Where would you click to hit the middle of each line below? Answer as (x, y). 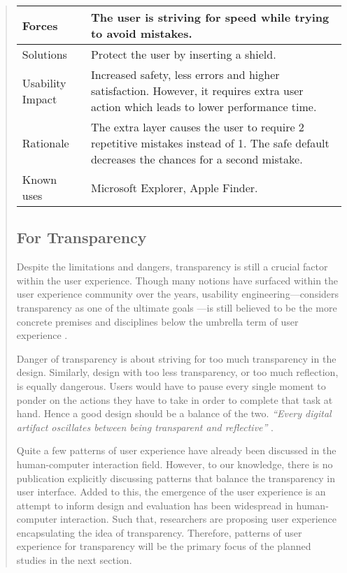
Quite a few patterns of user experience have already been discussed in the (176, 450)
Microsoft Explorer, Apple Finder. (174, 187)
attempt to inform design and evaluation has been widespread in (155, 505)
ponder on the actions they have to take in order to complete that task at (175, 399)
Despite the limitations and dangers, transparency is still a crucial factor (172, 267)
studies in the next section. (74, 560)
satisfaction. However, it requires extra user (197, 90)
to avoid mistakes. (141, 33)
